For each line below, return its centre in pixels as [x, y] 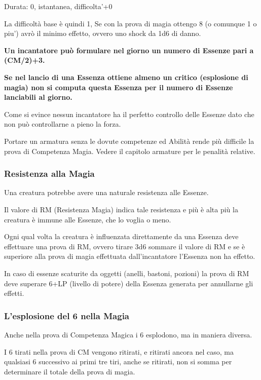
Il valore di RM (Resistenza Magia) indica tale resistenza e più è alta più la [121, 209]
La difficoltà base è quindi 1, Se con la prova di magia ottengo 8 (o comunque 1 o [130, 23]
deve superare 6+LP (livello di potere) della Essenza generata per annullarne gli [129, 283]
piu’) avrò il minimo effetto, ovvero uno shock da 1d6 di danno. [103, 33]
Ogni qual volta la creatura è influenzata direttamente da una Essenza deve [121, 236]
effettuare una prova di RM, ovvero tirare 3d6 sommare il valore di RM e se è [125, 246]
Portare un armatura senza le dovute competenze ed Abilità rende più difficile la [129, 141]
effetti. [14, 293]
